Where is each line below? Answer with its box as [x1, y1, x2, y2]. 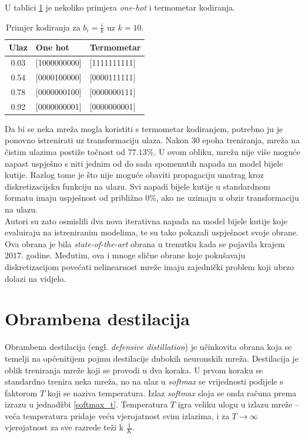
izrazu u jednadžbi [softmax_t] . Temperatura [5, 398, 168, 410]
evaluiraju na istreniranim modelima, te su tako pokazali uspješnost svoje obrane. [5, 226, 299, 238]
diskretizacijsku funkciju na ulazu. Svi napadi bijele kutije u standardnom [5, 180, 270, 192]
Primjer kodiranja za [5, 21, 81, 33]
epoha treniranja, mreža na [202, 134, 300, 146]
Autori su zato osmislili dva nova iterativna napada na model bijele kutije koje [5, 214, 287, 227]
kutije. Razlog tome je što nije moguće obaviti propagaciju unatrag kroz [5, 169, 264, 181]
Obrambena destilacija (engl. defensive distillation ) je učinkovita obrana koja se [5, 341, 292, 353]
